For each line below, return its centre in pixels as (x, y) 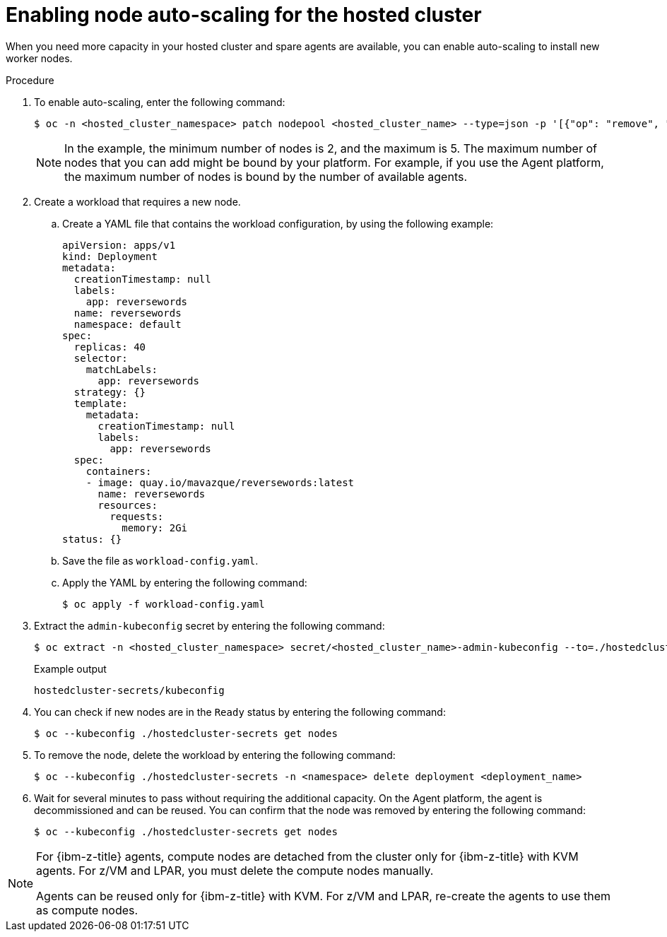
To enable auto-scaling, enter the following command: (160, 102)
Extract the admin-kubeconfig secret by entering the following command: (209, 625)
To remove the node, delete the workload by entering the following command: (215, 755)
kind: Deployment (110, 256)
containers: (119, 471)
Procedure (30, 80)
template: (101, 403)
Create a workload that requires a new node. (137, 201)
